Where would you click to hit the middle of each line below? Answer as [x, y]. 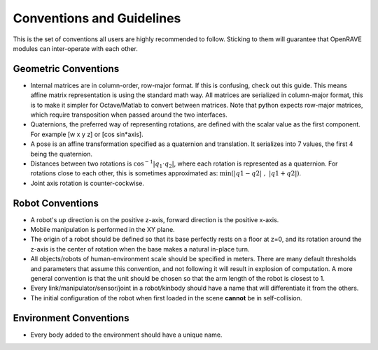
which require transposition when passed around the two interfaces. [129, 115]
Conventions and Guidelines [97, 18]
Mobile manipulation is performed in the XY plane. [103, 230]
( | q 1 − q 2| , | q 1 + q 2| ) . [266, 173]
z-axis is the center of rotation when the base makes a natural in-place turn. [140, 249]
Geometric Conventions [66, 69]
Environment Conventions [71, 318]
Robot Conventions [56, 203]
